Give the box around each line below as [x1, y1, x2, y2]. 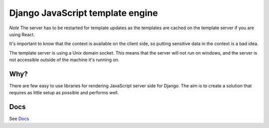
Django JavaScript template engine [9, 7, 158, 18]
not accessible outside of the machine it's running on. [9, 57, 120, 63]
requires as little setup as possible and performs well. [9, 90, 119, 96]
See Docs [9, 116, 29, 122]
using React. [9, 31, 35, 37]
